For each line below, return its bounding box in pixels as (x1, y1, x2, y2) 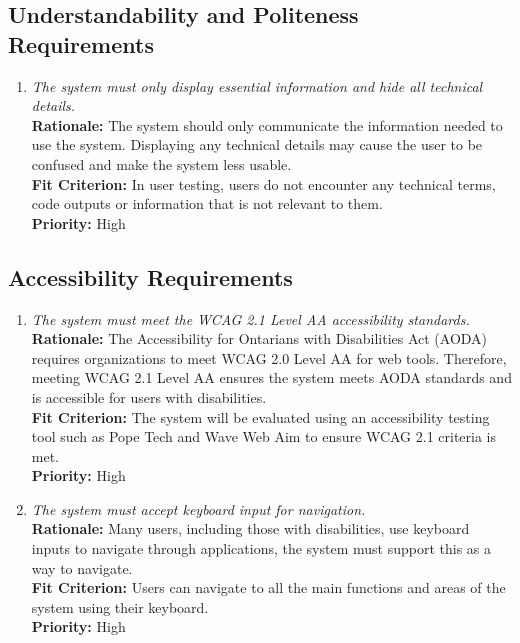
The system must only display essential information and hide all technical (31, 75, 483, 96)
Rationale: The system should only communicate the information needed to (31, 114, 503, 135)
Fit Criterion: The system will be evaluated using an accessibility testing (31, 406, 490, 427)
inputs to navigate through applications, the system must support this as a (31, 538, 492, 559)
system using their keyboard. (31, 596, 209, 617)
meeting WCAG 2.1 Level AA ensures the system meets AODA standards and (31, 367, 512, 388)
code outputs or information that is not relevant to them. (31, 193, 383, 214)
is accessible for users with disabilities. (31, 386, 267, 407)
